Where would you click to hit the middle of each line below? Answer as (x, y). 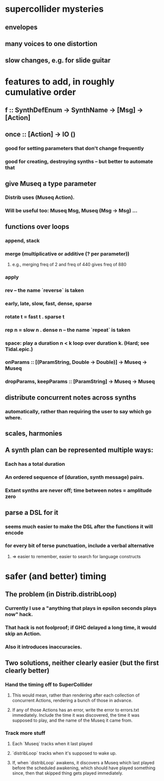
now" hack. (19, 615)
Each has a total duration (35, 464)
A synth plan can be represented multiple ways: (79, 450)
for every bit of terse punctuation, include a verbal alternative (80, 546)
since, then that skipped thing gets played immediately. (68, 773)
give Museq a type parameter (51, 183)
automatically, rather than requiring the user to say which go (78, 411)
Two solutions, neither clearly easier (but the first (82, 663)
